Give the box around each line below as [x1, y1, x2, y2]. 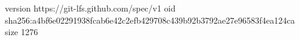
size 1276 [5, 25, 38, 38]
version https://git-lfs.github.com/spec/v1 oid [5, 2, 176, 14]
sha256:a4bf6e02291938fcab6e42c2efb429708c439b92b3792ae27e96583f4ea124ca [5, 13, 295, 26]
